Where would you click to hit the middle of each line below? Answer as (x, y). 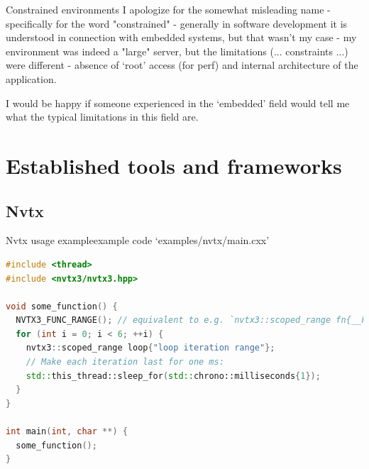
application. (31, 78)
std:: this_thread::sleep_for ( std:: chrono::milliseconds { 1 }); (173, 376)
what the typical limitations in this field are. (102, 117)
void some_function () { (62, 306)
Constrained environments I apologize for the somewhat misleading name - (168, 9)
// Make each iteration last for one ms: (125, 362)
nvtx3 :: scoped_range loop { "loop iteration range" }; (150, 348)
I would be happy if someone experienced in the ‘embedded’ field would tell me (178, 103)
